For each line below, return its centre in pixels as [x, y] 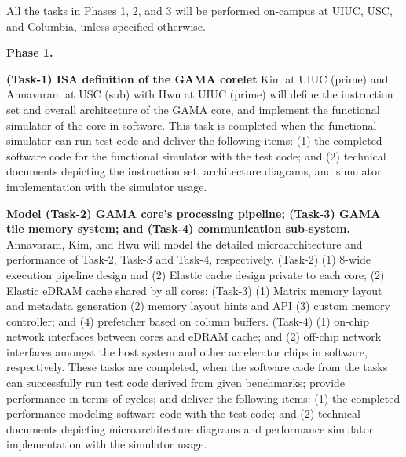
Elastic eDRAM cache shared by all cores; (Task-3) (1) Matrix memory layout [194, 290]
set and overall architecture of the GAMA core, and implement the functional [193, 109]
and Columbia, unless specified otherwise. [106, 26]
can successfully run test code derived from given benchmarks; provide [176, 383]
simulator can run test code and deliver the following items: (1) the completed [194, 140]
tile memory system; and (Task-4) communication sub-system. [179, 228]
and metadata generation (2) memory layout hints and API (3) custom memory [198, 306]
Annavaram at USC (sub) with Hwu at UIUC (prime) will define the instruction [200, 94]
